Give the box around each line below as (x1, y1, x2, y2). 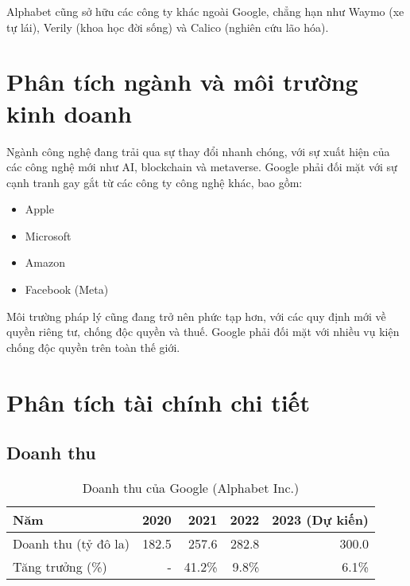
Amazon (25, 254, 65, 271)
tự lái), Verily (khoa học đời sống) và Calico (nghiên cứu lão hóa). (6, 18, 329, 35)
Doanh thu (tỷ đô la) (13, 534, 130, 553)
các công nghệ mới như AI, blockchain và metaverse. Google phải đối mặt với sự (6, 158, 397, 175)
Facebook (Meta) (25, 281, 109, 298)
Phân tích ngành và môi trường (6, 65, 358, 98)
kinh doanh (6, 96, 132, 129)
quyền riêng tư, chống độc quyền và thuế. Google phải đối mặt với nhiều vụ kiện (6, 323, 400, 340)
